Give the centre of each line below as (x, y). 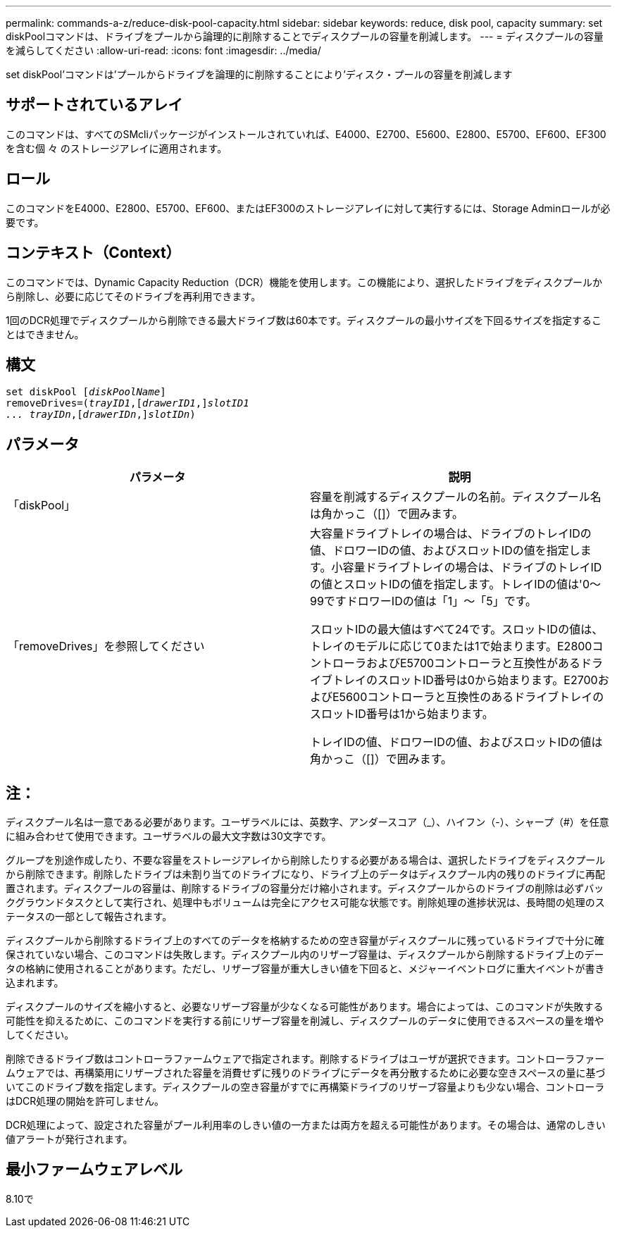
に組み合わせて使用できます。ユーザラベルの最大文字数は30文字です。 (169, 836)
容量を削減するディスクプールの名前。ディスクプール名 (456, 497)
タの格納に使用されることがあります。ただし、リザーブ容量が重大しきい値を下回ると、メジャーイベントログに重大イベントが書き (305, 969)
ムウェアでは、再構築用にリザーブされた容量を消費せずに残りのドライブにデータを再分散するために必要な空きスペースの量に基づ (306, 1073)
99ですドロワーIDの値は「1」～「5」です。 (424, 601)
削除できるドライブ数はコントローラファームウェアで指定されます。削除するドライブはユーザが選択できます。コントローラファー (305, 1059)
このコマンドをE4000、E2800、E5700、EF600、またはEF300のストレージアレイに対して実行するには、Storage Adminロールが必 (308, 208)
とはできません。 (45, 334)
